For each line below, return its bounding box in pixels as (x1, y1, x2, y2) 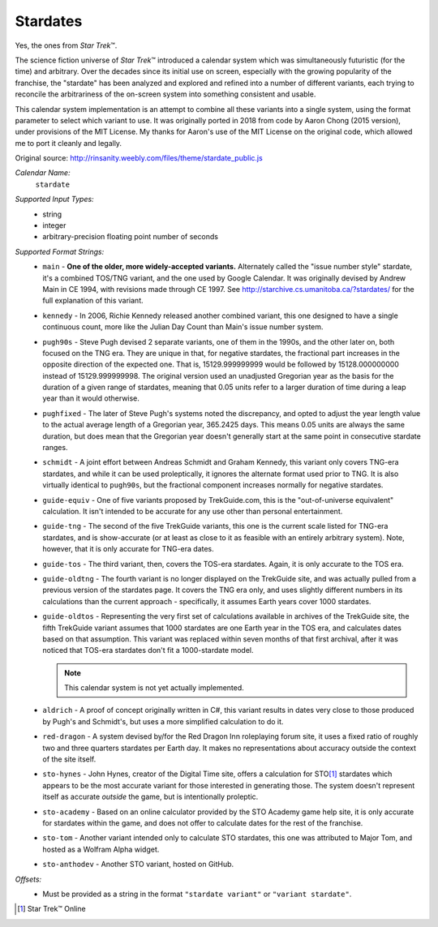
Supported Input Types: (15, 195, 94, 204)
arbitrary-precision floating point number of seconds (42, 232, 219, 242)
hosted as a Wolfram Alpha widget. (42, 844, 160, 854)
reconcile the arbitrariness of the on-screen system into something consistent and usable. (15, 89, 316, 99)
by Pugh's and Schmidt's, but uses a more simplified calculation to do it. (42, 716, 284, 726)
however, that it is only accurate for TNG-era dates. (42, 544, 214, 554)
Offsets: (15, 874, 42, 884)
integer (42, 221, 67, 230)
